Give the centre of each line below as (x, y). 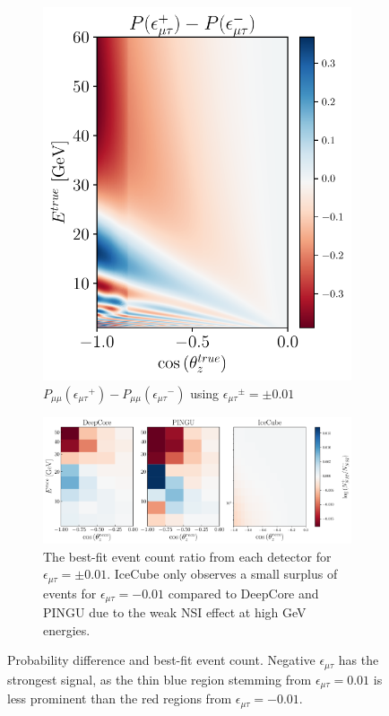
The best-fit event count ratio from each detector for (187, 556)
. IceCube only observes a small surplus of (222, 574)
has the (359, 660)
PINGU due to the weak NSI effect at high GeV (175, 612)
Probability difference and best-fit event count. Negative (161, 660)
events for (70, 593)
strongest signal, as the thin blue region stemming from (160, 679)
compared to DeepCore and (243, 593)
